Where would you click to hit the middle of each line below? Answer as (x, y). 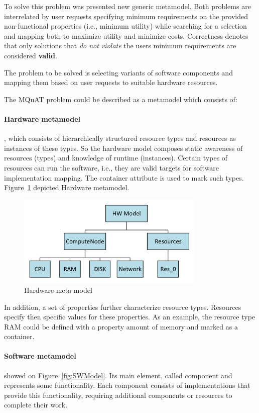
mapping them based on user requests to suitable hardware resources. (111, 82)
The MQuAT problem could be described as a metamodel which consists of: (121, 99)
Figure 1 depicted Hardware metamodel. (67, 187)
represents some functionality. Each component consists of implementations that (127, 385)
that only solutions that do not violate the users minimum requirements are (120, 46)
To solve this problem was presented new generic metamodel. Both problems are (127, 6)
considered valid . (31, 55)
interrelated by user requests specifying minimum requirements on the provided (126, 16)
